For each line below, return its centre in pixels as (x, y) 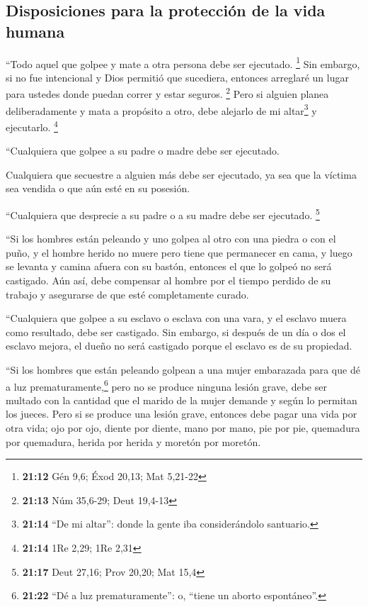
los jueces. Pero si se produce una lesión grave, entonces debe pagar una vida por (182, 414)
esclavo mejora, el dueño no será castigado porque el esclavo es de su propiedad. (179, 346)
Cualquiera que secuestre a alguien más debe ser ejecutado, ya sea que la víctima (181, 174)
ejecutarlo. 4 (32, 126)
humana (35, 31)
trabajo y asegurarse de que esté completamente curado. (127, 294)
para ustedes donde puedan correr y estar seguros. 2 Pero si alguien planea (167, 93)
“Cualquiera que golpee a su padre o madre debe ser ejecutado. (143, 151)
